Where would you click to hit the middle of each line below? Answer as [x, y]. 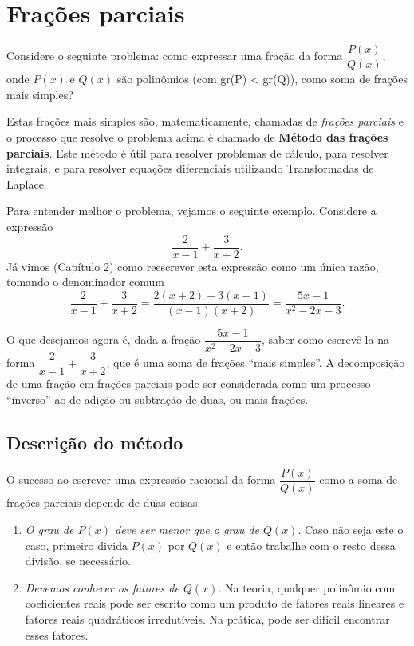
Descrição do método [95, 442]
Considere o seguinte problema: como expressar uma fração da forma [175, 56]
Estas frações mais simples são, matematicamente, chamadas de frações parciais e [205, 121]
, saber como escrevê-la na [325, 339]
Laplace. [27, 183]
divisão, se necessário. [78, 561]
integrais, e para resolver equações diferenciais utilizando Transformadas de [190, 168]
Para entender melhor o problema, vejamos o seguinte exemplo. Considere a [191, 211]
